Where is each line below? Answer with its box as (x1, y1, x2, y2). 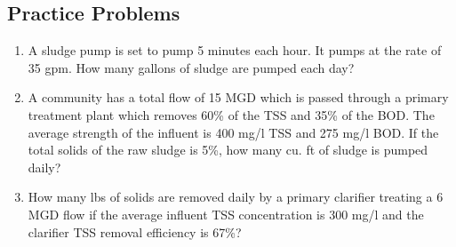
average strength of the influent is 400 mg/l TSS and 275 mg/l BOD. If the (28, 123, 439, 141)
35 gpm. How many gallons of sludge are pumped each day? (28, 58, 355, 76)
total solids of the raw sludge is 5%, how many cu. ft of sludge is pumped (28, 140, 428, 159)
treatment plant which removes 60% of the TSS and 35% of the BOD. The (28, 105, 435, 123)
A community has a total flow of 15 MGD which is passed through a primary (28, 88, 449, 107)
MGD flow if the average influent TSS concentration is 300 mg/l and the (28, 204, 424, 223)
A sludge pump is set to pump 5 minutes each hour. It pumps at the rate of (28, 41, 442, 60)
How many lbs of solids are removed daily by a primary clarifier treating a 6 (28, 187, 444, 206)
